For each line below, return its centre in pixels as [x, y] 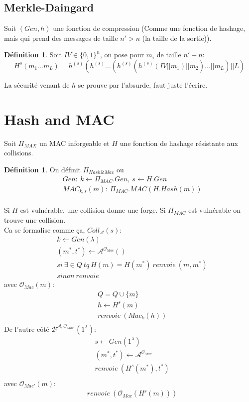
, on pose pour [122, 55]
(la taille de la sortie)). [177, 38]
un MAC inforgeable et [74, 143]
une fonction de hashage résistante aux [179, 143]
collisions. [19, 153]
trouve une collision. [35, 220]
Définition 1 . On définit [43, 169]
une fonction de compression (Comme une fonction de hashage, [149, 28]
